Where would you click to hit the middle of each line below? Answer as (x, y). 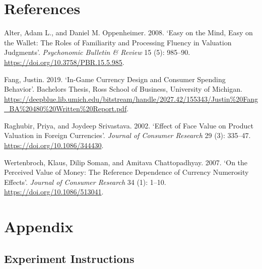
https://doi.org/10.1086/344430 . (54, 145)
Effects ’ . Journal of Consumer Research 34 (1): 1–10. (85, 182)
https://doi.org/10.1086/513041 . (54, 192)
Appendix (39, 226)
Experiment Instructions (69, 258)
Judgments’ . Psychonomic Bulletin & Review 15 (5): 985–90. (97, 52)
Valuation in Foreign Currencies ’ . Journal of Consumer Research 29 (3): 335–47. (127, 135)
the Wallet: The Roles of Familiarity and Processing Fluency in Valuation (118, 42)
